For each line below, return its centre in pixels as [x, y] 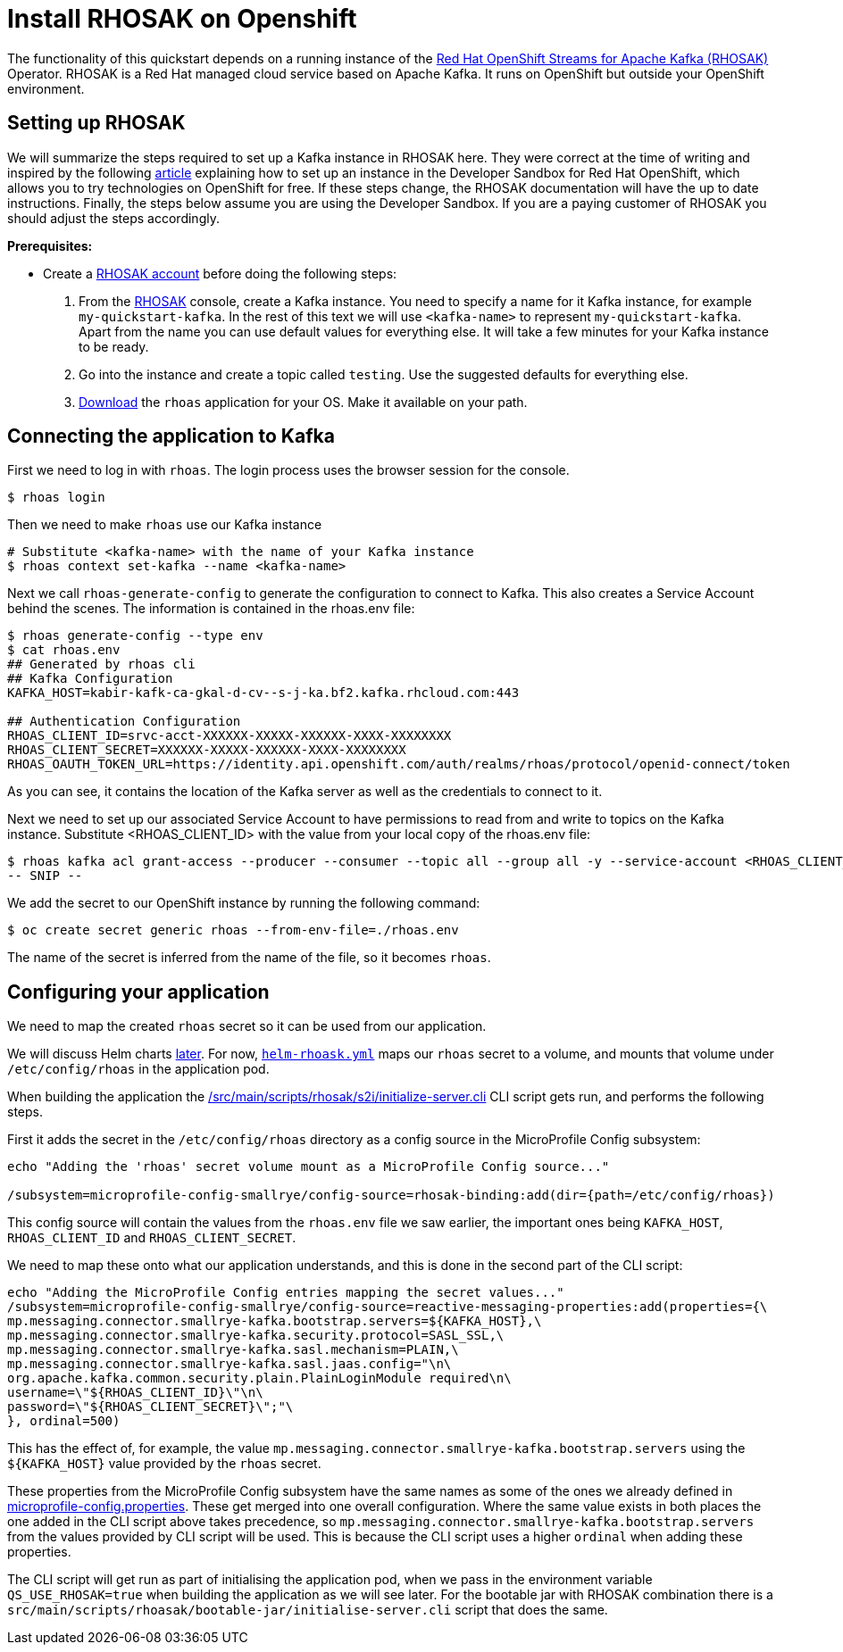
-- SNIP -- [45, 876]
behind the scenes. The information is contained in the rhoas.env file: [211, 609]
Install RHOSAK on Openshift [182, 19]
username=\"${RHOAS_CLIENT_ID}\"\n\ [135, 1393]
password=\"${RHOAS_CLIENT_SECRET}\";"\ [150, 1407]
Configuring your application [138, 992]
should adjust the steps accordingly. [113, 218]
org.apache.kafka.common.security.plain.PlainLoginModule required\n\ [259, 1378]
